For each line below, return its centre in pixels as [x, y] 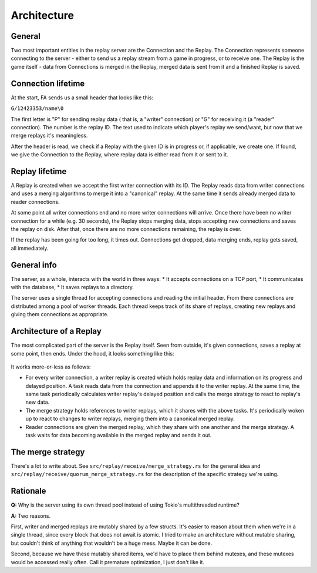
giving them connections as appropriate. [60, 314]
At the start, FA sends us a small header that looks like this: [82, 98]
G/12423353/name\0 [37, 108]
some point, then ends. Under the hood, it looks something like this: [92, 353]
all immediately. [30, 248]
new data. [38, 402]
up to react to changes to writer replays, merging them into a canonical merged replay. [130, 419]
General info [34, 265]
